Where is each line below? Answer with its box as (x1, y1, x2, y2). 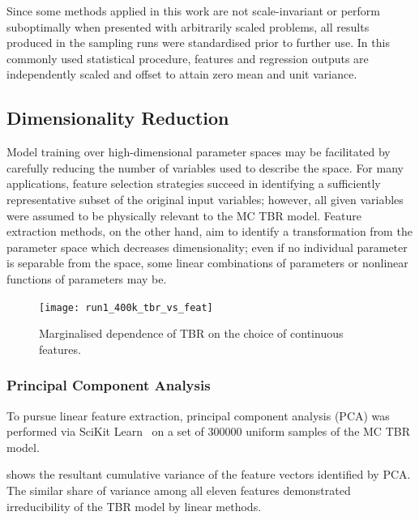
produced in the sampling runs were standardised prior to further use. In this (6, 34, 390, 51)
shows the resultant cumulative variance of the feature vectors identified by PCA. (6, 466, 411, 483)
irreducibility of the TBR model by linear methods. (6, 497, 262, 514)
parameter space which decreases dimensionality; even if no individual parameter (6, 238, 408, 255)
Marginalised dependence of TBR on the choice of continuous (39, 325, 344, 342)
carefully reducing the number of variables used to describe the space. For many (6, 159, 404, 176)
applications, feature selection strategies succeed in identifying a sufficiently (6, 175, 381, 192)
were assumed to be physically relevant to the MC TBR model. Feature (6, 207, 361, 224)
